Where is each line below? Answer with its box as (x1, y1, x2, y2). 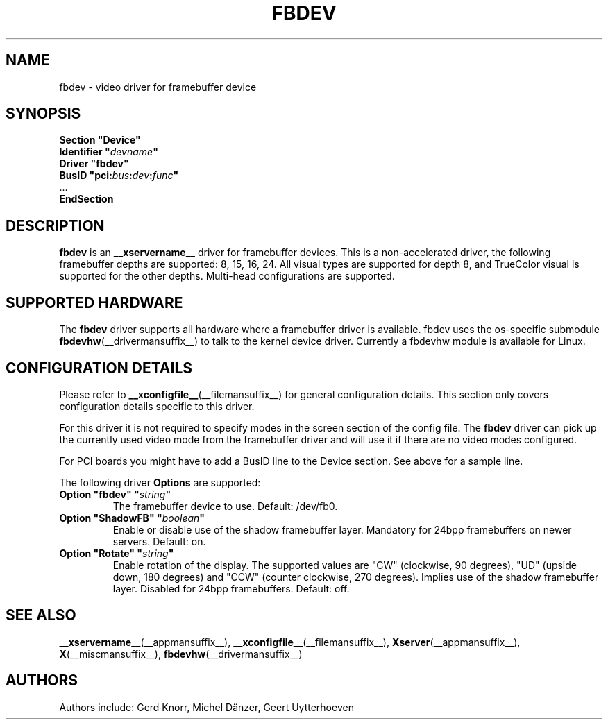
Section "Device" (59, 134, 141, 146)
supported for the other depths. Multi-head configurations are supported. (59, 270, 395, 282)
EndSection (59, 193, 114, 205)
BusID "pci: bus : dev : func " (59, 169, 179, 182)
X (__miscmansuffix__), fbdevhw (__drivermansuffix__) (59, 647, 303, 660)
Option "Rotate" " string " (59, 547, 174, 559)
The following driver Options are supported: (59, 476, 261, 488)
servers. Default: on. (112, 535, 206, 547)
